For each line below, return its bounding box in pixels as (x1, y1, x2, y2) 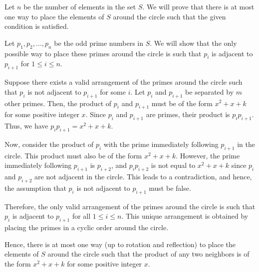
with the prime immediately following (103, 138, 219, 149)
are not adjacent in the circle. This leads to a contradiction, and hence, (34, 171, 252, 182)
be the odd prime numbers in (54, 37, 144, 48)
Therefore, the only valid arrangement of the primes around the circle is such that (4, 201, 256, 211)
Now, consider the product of (4, 138, 94, 149)
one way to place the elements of (4, 11, 104, 21)
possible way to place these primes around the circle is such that (4, 48, 202, 58)
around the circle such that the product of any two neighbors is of (47, 249, 250, 259)
